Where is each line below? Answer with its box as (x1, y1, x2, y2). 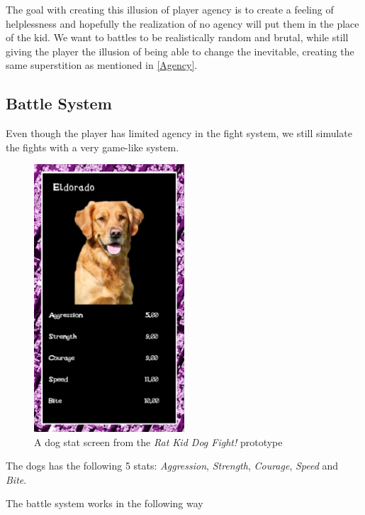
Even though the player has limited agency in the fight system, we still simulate (6, 126, 353, 141)
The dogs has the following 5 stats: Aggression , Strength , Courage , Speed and (6, 458, 339, 473)
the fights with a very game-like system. (6, 139, 179, 154)
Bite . (6, 472, 27, 487)
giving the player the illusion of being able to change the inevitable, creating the (6, 43, 354, 58)
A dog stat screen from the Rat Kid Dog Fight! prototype (34, 434, 283, 449)
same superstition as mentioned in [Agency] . (6, 58, 198, 72)
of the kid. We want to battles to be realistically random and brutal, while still (6, 30, 349, 45)
